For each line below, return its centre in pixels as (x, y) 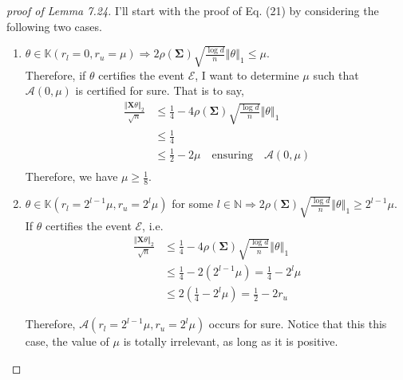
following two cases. (54, 26)
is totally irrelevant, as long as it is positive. (231, 341)
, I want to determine (247, 74)
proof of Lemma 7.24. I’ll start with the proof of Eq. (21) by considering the (193, 10)
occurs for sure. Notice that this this (298, 324)
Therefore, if (55, 74)
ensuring (232, 155)
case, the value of (67, 341)
